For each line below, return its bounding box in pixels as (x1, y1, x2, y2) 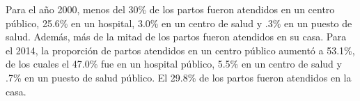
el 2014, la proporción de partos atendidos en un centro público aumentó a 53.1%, (6, 42, 355, 57)
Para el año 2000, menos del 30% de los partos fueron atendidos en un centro (6, 2, 335, 16)
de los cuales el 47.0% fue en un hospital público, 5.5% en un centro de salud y (6, 56, 342, 71)
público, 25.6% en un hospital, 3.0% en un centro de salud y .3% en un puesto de (6, 15, 352, 30)
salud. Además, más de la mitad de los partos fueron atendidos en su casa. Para (6, 29, 347, 44)
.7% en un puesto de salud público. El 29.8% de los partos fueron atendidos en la (6, 70, 352, 84)
